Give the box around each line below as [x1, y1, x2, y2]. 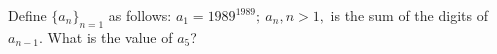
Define [8, 5, 47, 25]
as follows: [108, 5, 172, 25]
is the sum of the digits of [330, 5, 488, 25]
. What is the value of [39, 26, 173, 47]
